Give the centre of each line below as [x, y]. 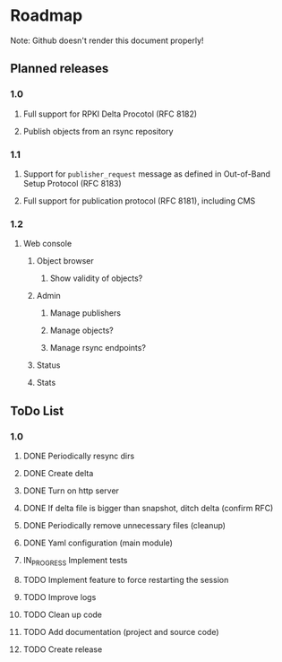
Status [48, 365]
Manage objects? [82, 331]
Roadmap [47, 16]
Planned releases [60, 69]
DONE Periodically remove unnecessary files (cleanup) [124, 525]
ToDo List [37, 410]
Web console [47, 244]
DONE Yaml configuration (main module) [98, 543]
